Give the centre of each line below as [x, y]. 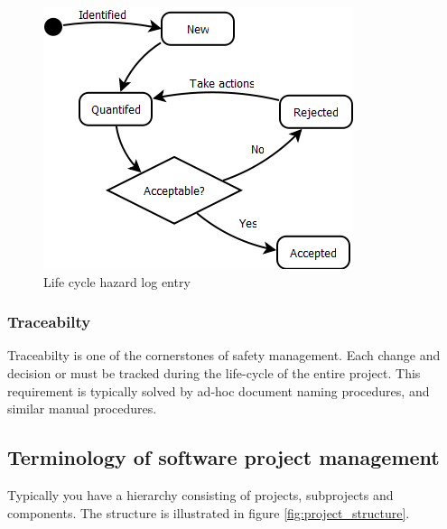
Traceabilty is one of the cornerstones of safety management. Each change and [224, 355]
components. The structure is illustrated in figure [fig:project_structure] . [209, 512]
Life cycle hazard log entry [117, 281]
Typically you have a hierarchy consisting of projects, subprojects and [200, 494]
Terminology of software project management [223, 457]
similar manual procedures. [82, 408]
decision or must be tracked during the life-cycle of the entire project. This [214, 373]
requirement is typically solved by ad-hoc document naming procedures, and [219, 390]
